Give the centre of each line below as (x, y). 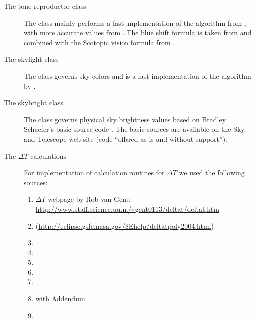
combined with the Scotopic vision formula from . (100, 42)
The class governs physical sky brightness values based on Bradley (125, 119)
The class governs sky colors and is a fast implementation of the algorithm (137, 76)
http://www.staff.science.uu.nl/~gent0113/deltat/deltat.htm (127, 208)
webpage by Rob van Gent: (89, 199)
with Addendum (60, 298)
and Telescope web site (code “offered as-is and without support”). (126, 139)
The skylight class (31, 59)
